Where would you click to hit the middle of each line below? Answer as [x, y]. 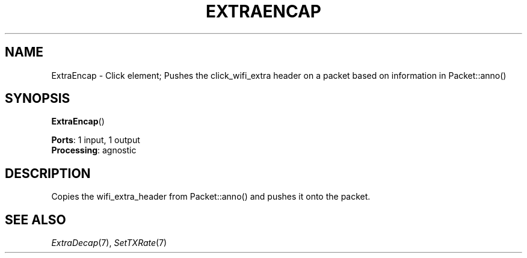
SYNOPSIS [38, 99]
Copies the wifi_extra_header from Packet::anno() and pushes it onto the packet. [211, 197]
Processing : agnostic [94, 150]
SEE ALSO [35, 220]
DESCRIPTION [48, 173]
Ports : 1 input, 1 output [96, 140]
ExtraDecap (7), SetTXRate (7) [109, 243]
